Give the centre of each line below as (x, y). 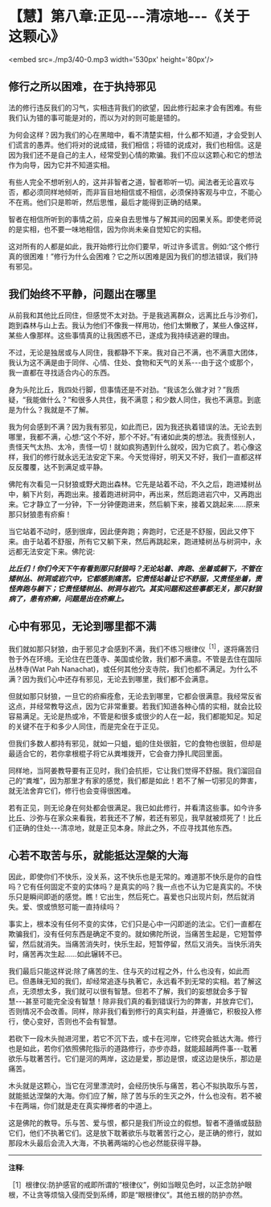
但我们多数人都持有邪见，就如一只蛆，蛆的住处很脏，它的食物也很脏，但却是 (135, 744)
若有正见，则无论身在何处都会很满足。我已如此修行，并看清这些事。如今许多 (135, 808)
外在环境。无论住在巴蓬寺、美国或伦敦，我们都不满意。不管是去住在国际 (142, 659)
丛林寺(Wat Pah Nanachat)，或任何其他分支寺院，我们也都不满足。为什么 (129, 669)
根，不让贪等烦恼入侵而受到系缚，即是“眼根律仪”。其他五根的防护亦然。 (128, 1194)
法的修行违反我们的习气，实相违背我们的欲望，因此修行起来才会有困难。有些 (135, 107)
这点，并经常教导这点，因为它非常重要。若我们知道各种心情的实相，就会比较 (135, 706)
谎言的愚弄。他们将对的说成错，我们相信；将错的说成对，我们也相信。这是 (138, 145)
